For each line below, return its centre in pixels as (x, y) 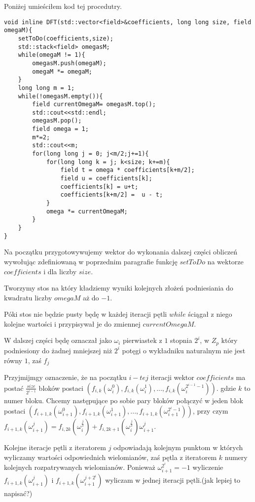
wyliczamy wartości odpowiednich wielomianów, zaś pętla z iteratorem (110, 457)
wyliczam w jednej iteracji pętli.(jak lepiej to (173, 480)
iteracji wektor (172, 377)
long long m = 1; (46, 88)
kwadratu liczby (28, 297)
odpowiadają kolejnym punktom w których (178, 447)
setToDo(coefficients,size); (66, 38)
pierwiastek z (142, 340)
